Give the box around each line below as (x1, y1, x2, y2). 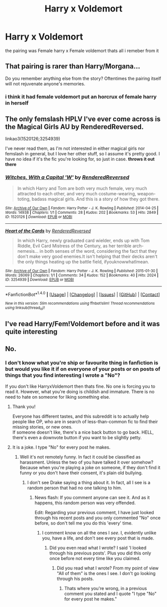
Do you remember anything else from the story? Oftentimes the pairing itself (5, 75, 162, 81)
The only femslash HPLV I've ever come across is (5, 115, 161, 123)
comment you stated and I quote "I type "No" (64, 591, 157, 597)
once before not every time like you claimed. (49, 555, 141, 561)
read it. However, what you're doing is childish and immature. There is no (5, 388, 155, 395)
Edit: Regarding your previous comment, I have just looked (34, 509, 154, 515)
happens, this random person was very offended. (34, 500, 136, 506)
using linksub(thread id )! (5, 305, 45, 311)
